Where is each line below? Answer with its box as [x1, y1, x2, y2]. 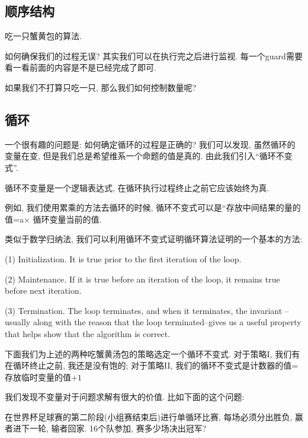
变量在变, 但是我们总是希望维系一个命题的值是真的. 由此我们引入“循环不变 [5, 150, 293, 162]
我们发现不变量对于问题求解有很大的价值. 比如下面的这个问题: [5, 391, 245, 403]
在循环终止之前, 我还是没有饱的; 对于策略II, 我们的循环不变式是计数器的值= [5, 359, 299, 372]
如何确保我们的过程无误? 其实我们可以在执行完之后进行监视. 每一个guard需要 [5, 49, 303, 62]
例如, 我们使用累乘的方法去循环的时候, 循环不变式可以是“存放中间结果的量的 [5, 201, 301, 214]
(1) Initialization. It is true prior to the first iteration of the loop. [5, 252, 242, 265]
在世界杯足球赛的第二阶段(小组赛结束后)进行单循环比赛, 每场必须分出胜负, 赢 [5, 410, 303, 423]
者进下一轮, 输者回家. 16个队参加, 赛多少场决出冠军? [5, 422, 207, 434]
